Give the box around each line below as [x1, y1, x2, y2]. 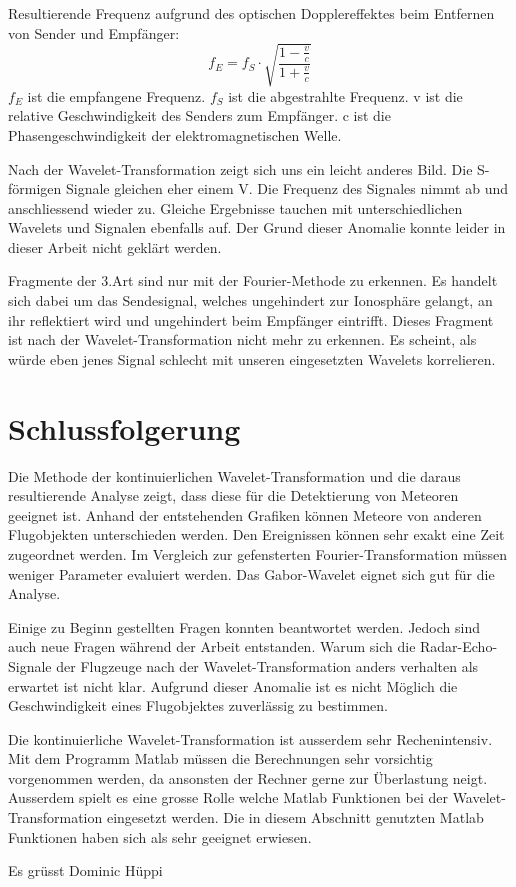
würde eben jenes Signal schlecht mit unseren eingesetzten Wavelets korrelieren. [8, 348, 496, 369]
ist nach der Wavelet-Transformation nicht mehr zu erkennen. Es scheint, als [8, 329, 477, 350]
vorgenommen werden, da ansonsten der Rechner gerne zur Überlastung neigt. [8, 767, 488, 788]
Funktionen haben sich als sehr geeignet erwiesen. [8, 826, 312, 847]
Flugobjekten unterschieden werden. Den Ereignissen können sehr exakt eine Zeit [8, 524, 505, 545]
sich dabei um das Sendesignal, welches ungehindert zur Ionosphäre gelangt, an [8, 290, 493, 311]
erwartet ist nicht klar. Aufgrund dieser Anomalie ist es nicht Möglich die [8, 675, 458, 696]
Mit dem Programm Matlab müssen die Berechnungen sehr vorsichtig [8, 748, 433, 769]
